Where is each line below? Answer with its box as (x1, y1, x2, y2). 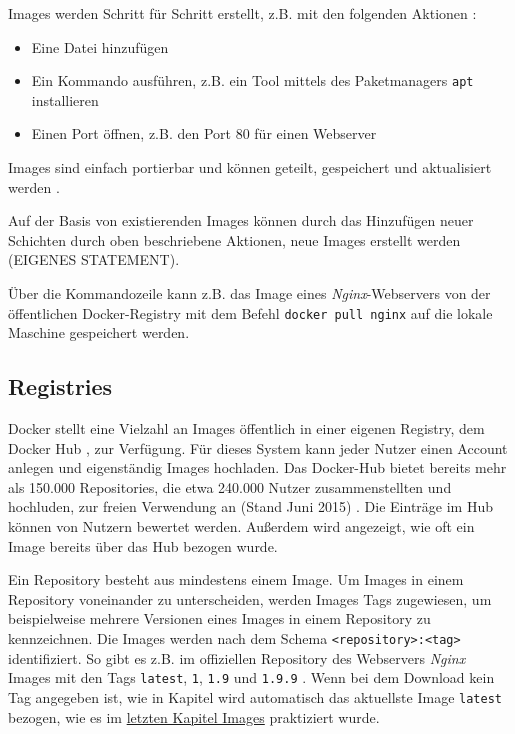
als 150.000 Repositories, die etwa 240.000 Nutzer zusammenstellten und (8, 476, 452, 497)
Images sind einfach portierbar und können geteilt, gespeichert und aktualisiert (8, 157, 492, 178)
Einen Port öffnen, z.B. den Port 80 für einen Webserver (31, 123, 377, 144)
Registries (8, 371, 113, 402)
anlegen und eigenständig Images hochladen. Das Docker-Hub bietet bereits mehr (8, 457, 507, 478)
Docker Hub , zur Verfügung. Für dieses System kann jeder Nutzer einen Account (8, 437, 508, 458)
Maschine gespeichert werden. (8, 322, 190, 343)
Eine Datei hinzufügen (31, 36, 169, 57)
